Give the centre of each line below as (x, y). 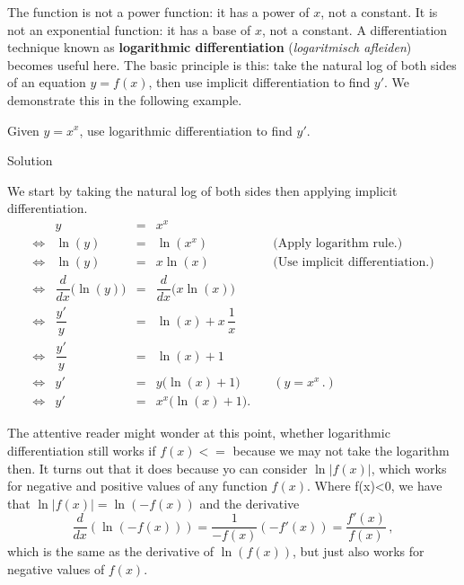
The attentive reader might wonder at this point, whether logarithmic (199, 433)
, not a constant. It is (379, 12)
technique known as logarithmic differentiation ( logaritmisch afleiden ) (210, 47)
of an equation (47, 82)
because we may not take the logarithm (341, 451)
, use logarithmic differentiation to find (186, 130)
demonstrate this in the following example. (125, 99)
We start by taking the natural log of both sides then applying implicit (202, 190)
